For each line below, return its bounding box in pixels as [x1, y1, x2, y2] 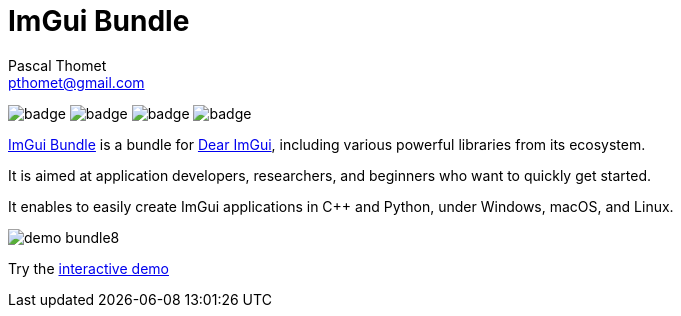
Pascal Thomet [8, 56, 107, 74]
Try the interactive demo [8, 259, 169, 277]
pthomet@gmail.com [8, 73, 145, 91]
